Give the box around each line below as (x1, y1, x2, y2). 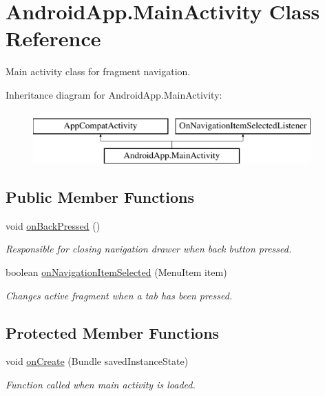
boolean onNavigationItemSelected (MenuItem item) (6, 265, 227, 279)
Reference (6, 24, 101, 52)
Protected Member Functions (6, 321, 220, 343)
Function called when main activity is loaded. (6, 377, 196, 392)
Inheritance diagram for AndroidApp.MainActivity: (6, 87, 222, 101)
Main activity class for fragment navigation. (6, 64, 191, 79)
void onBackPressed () (6, 218, 101, 232)
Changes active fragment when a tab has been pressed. (6, 288, 233, 302)
